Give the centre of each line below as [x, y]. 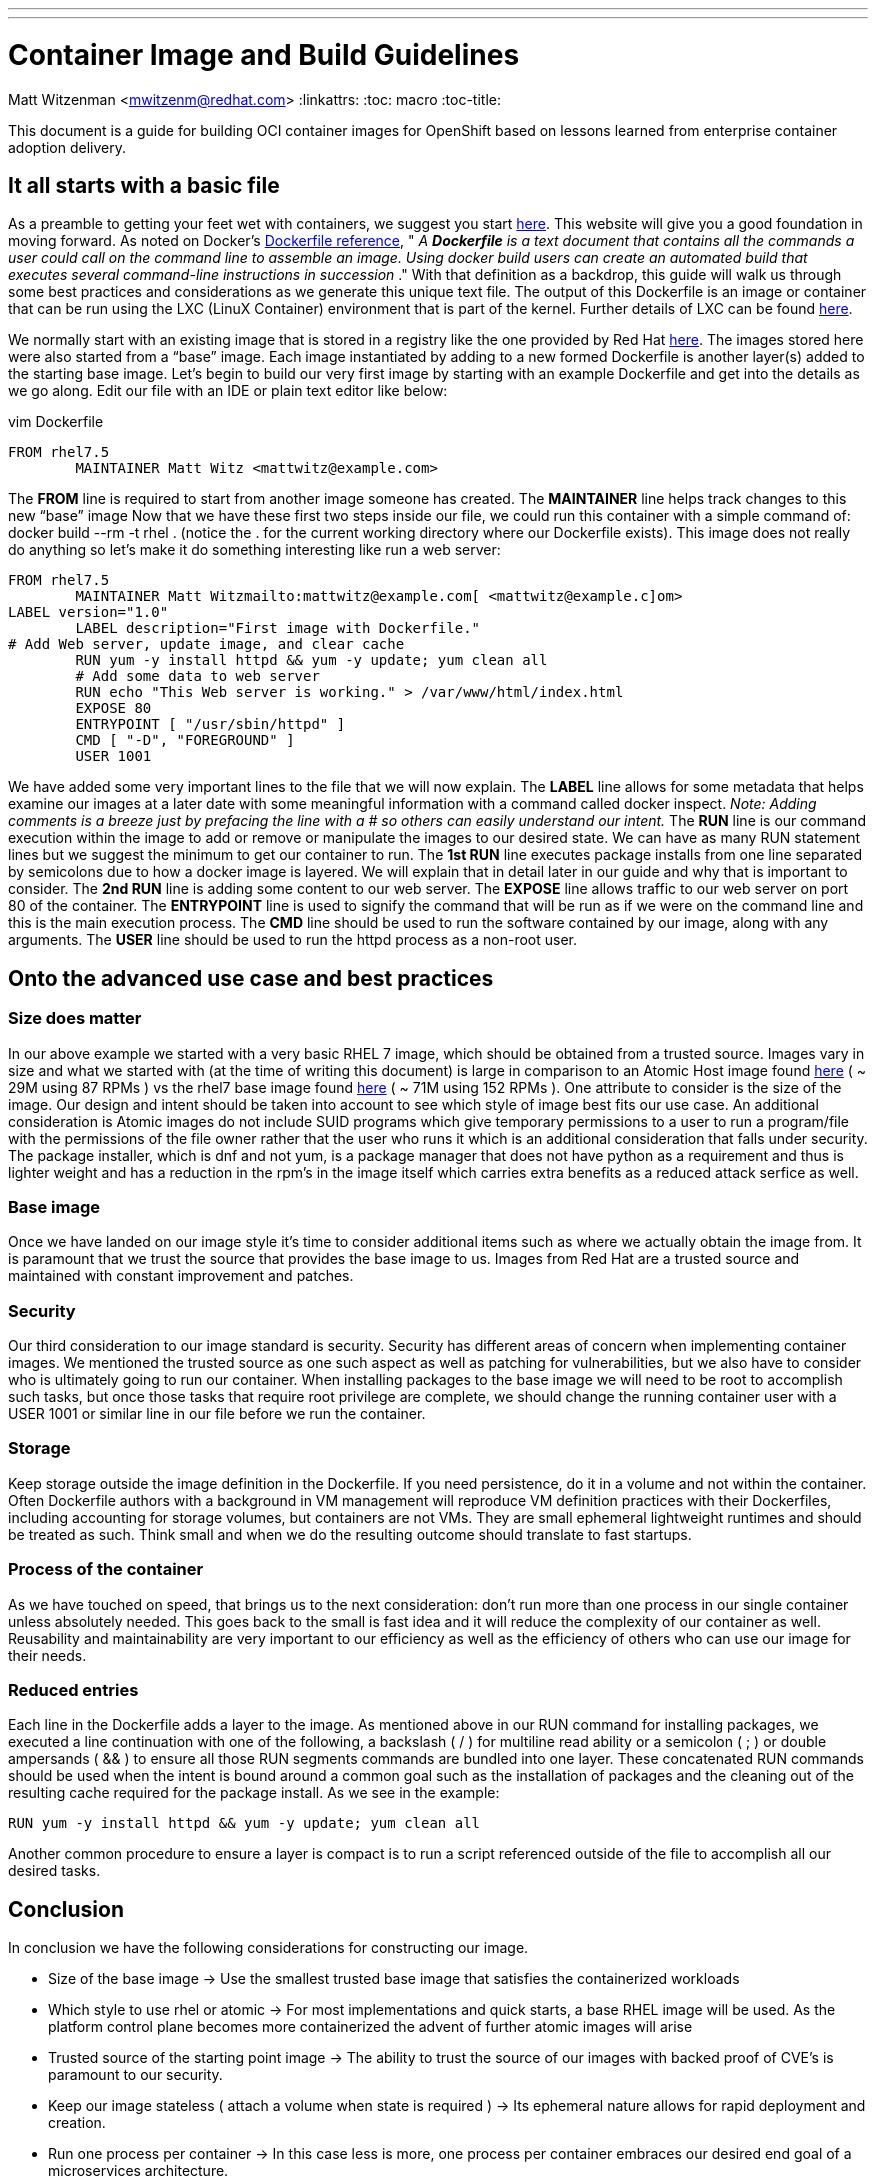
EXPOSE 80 [113, 708]
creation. [77, 2123]
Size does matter [75, 1018]
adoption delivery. [67, 147]
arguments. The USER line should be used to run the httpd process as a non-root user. [293, 940]
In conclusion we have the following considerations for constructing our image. [268, 1948]
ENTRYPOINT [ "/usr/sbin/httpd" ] [210, 724]
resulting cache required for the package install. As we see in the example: [254, 1793]
